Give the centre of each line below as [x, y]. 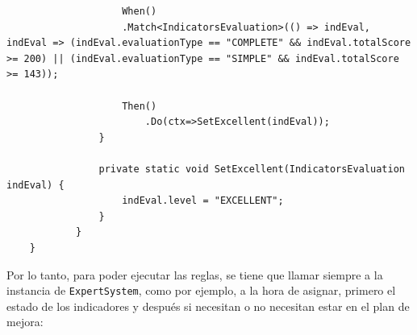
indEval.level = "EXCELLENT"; [203, 201]
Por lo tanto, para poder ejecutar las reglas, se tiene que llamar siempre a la [195, 274]
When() [140, 11]
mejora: [25, 322]
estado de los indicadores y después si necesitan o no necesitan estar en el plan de [208, 306]
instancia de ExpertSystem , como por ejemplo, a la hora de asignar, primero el [201, 290]
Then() [140, 106]
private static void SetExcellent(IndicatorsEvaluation [252, 169]
